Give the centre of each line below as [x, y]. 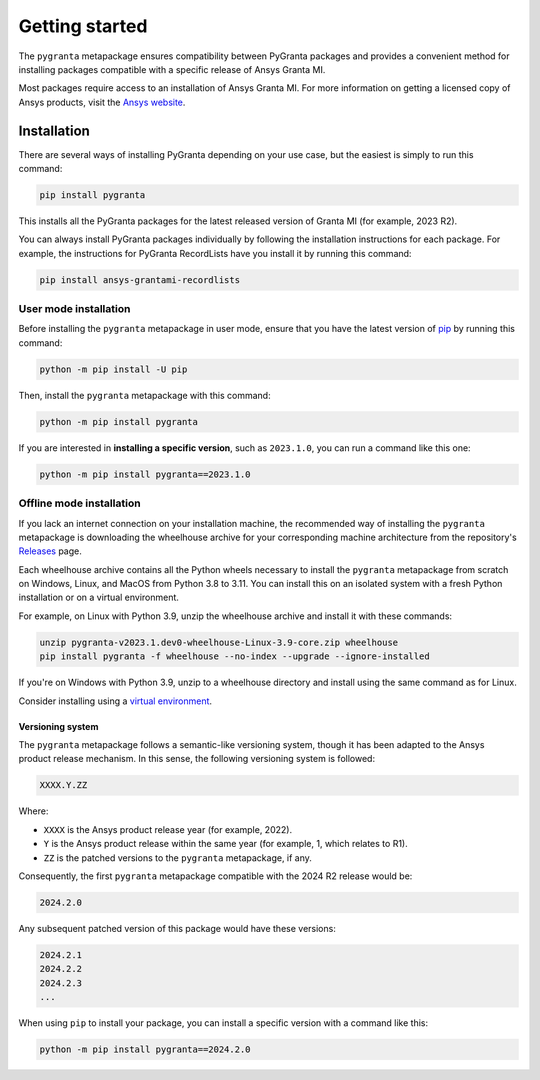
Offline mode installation [79, 503]
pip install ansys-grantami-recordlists [139, 279]
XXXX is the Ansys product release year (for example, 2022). [168, 829]
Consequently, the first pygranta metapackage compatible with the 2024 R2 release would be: [215, 876]
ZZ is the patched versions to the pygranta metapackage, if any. [177, 857]
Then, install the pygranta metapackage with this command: [144, 395]
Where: [33, 811]
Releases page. [50, 551]
